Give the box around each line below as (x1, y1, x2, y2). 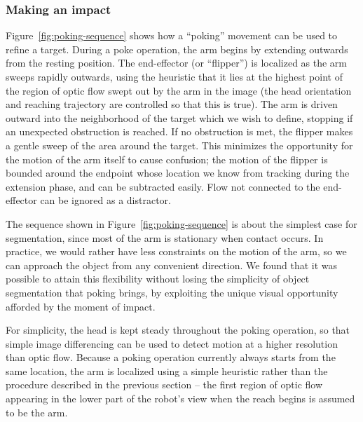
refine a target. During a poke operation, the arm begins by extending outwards (6, 41, 348, 56)
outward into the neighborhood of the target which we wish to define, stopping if (6, 110, 353, 125)
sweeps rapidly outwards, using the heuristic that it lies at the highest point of (6, 69, 343, 83)
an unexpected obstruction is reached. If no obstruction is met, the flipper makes (6, 124, 353, 139)
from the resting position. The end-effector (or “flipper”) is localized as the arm (6, 55, 348, 70)
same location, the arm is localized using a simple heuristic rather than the (6, 363, 328, 378)
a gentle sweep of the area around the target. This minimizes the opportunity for (6, 137, 353, 152)
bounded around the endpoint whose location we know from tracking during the (6, 165, 350, 180)
